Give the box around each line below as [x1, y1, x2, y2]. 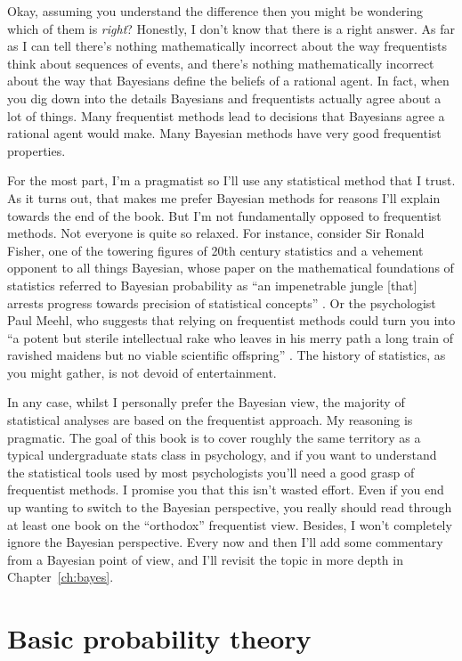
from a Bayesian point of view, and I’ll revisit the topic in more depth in [7, 550, 403, 568]
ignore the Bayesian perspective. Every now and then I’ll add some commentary [7, 533, 443, 551]
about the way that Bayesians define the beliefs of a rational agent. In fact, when [7, 71, 450, 90]
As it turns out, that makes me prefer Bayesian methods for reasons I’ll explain [7, 188, 441, 207]
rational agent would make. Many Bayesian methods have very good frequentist [7, 124, 442, 143]
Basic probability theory [7, 620, 312, 657]
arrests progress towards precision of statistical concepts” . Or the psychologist [7, 293, 436, 312]
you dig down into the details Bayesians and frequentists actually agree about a [7, 88, 442, 107]
